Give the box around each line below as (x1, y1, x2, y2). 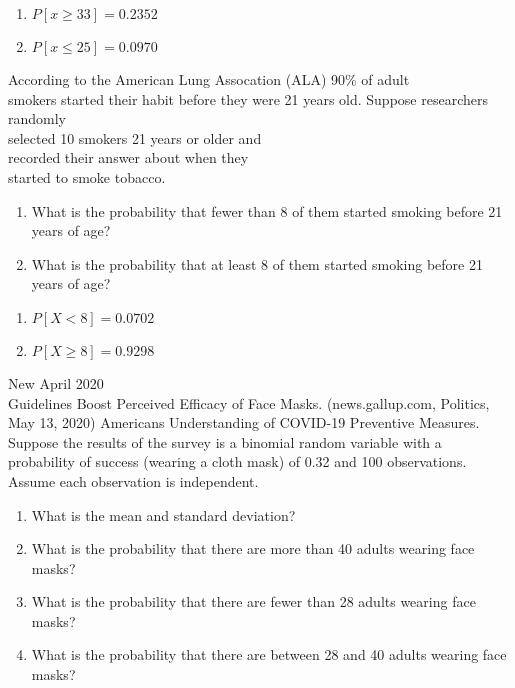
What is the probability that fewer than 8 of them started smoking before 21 (31, 200, 503, 221)
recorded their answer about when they (8, 147, 249, 168)
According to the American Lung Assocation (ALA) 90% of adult (8, 69, 410, 89)
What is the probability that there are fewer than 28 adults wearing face (31, 591, 476, 612)
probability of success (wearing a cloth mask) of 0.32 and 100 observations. (8, 451, 467, 472)
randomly (8, 108, 67, 129)
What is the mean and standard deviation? (31, 504, 296, 525)
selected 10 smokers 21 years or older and (8, 127, 262, 148)
